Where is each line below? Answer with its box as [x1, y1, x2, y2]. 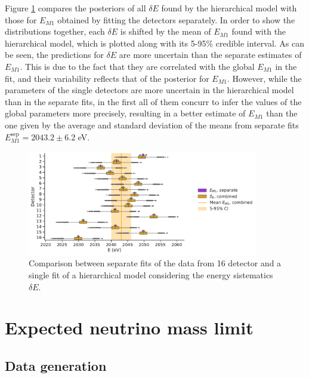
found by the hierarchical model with [161, 2, 297, 14]
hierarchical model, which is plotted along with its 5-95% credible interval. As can [5, 36, 305, 49]
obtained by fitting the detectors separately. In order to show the [57, 13, 295, 26]
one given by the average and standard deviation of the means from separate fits [5, 118, 299, 131]
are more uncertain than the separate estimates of [119, 48, 302, 61]
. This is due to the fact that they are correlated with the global [20, 60, 255, 72]
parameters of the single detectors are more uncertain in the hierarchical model [5, 84, 294, 96]
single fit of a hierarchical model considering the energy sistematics [29, 268, 273, 281]
